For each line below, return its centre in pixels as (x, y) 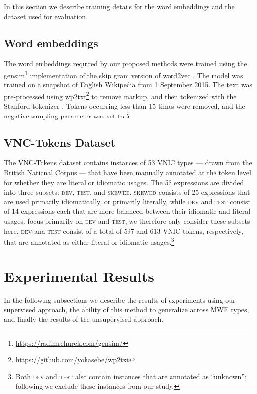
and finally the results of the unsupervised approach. (84, 319)
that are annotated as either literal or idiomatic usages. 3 (89, 241)
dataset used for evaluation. (46, 16)
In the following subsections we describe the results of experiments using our (120, 299)
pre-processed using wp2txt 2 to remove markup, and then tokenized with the (120, 95)
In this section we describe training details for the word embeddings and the (119, 6)
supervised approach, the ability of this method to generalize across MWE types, (127, 309)
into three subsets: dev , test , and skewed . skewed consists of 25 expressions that (127, 192)
